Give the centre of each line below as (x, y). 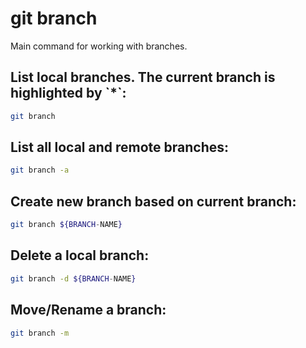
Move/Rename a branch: (88, 310)
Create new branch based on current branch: (153, 201)
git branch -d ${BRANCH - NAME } (73, 278)
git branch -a (40, 170)
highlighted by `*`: (68, 93)
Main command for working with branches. (99, 46)
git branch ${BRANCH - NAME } (66, 225)
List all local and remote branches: (120, 147)
